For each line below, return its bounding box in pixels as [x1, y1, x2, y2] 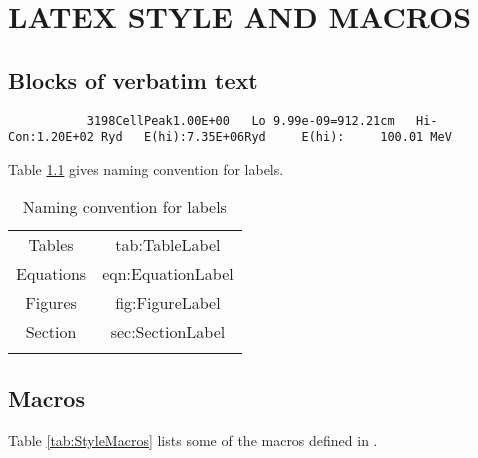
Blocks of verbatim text [8, 64, 258, 95]
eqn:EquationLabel [102, 262, 234, 286]
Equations [16, 262, 87, 286]
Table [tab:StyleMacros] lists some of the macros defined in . [8, 429, 378, 450]
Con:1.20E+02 [8, 130, 94, 145]
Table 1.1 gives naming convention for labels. [8, 158, 284, 179]
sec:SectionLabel [110, 320, 226, 344]
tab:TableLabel [115, 233, 221, 257]
